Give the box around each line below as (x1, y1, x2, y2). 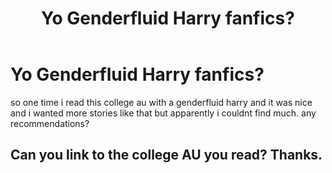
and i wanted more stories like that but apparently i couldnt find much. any (10, 107, 317, 119)
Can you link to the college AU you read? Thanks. (10, 147, 323, 164)
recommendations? (10, 117, 90, 129)
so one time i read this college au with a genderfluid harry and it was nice (10, 96, 313, 108)
